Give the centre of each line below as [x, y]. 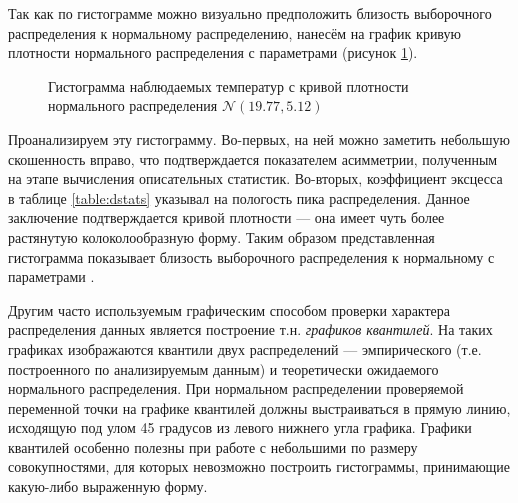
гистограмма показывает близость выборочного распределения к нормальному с [251, 256]
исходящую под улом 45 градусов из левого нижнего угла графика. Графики [240, 427]
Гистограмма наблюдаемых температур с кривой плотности [228, 85]
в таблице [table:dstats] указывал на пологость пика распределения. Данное [239, 197]
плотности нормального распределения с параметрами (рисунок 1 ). [213, 52]
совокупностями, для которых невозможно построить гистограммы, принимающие [259, 466]
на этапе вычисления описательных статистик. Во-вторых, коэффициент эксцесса [255, 178]
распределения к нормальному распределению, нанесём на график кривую [234, 32]
